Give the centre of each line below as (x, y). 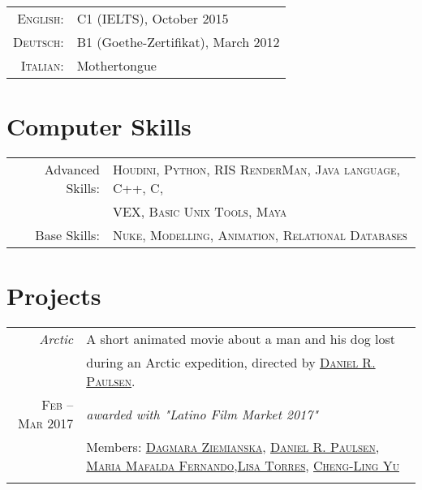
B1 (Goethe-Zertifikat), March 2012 (178, 42)
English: (41, 18)
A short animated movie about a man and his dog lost (241, 339)
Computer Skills (99, 126)
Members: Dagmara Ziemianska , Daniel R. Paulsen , (233, 447)
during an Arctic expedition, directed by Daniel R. (231, 363)
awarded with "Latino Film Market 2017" (202, 414)
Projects (54, 296)
